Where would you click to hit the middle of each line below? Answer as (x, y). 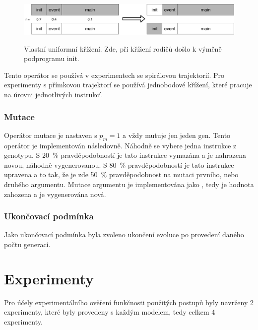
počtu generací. (27, 244)
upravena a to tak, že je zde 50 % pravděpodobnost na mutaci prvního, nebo (121, 174)
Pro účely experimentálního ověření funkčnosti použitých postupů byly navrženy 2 (129, 302)
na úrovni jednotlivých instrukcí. (54, 95)
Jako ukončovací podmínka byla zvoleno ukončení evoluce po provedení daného (124, 234)
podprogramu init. (52, 58)
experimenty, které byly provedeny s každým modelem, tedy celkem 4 (110, 312)
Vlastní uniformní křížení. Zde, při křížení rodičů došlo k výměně (123, 48)
